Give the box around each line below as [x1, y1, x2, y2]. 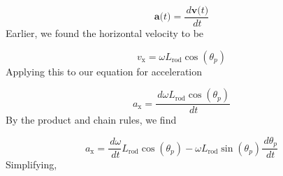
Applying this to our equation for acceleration [6, 64, 203, 78]
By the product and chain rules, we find [6, 112, 177, 127]
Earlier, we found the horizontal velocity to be [6, 26, 204, 41]
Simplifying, [6, 157, 57, 172]
